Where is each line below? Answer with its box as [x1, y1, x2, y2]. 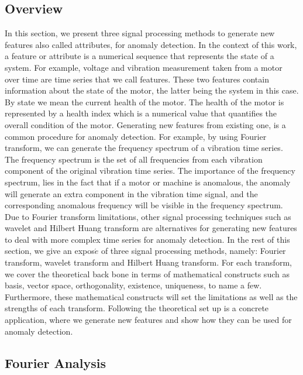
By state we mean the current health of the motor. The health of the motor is [5, 95, 284, 108]
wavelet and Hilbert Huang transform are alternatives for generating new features [5, 222, 297, 234]
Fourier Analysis [5, 353, 106, 371]
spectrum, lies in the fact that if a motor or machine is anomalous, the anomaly [5, 176, 291, 188]
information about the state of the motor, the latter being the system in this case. [5, 84, 299, 97]
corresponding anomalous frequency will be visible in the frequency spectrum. [5, 199, 283, 211]
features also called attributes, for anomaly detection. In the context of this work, [5, 38, 297, 50]
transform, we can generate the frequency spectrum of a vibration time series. [5, 142, 283, 154]
